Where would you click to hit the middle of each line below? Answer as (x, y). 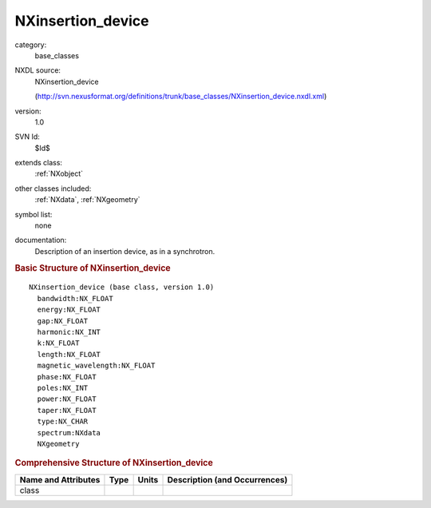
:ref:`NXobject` (59, 174)
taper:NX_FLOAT (67, 410)
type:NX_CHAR (63, 422)
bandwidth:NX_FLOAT (75, 298)
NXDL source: (38, 70)
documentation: (41, 240)
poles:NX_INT (63, 388)
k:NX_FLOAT (58, 343)
